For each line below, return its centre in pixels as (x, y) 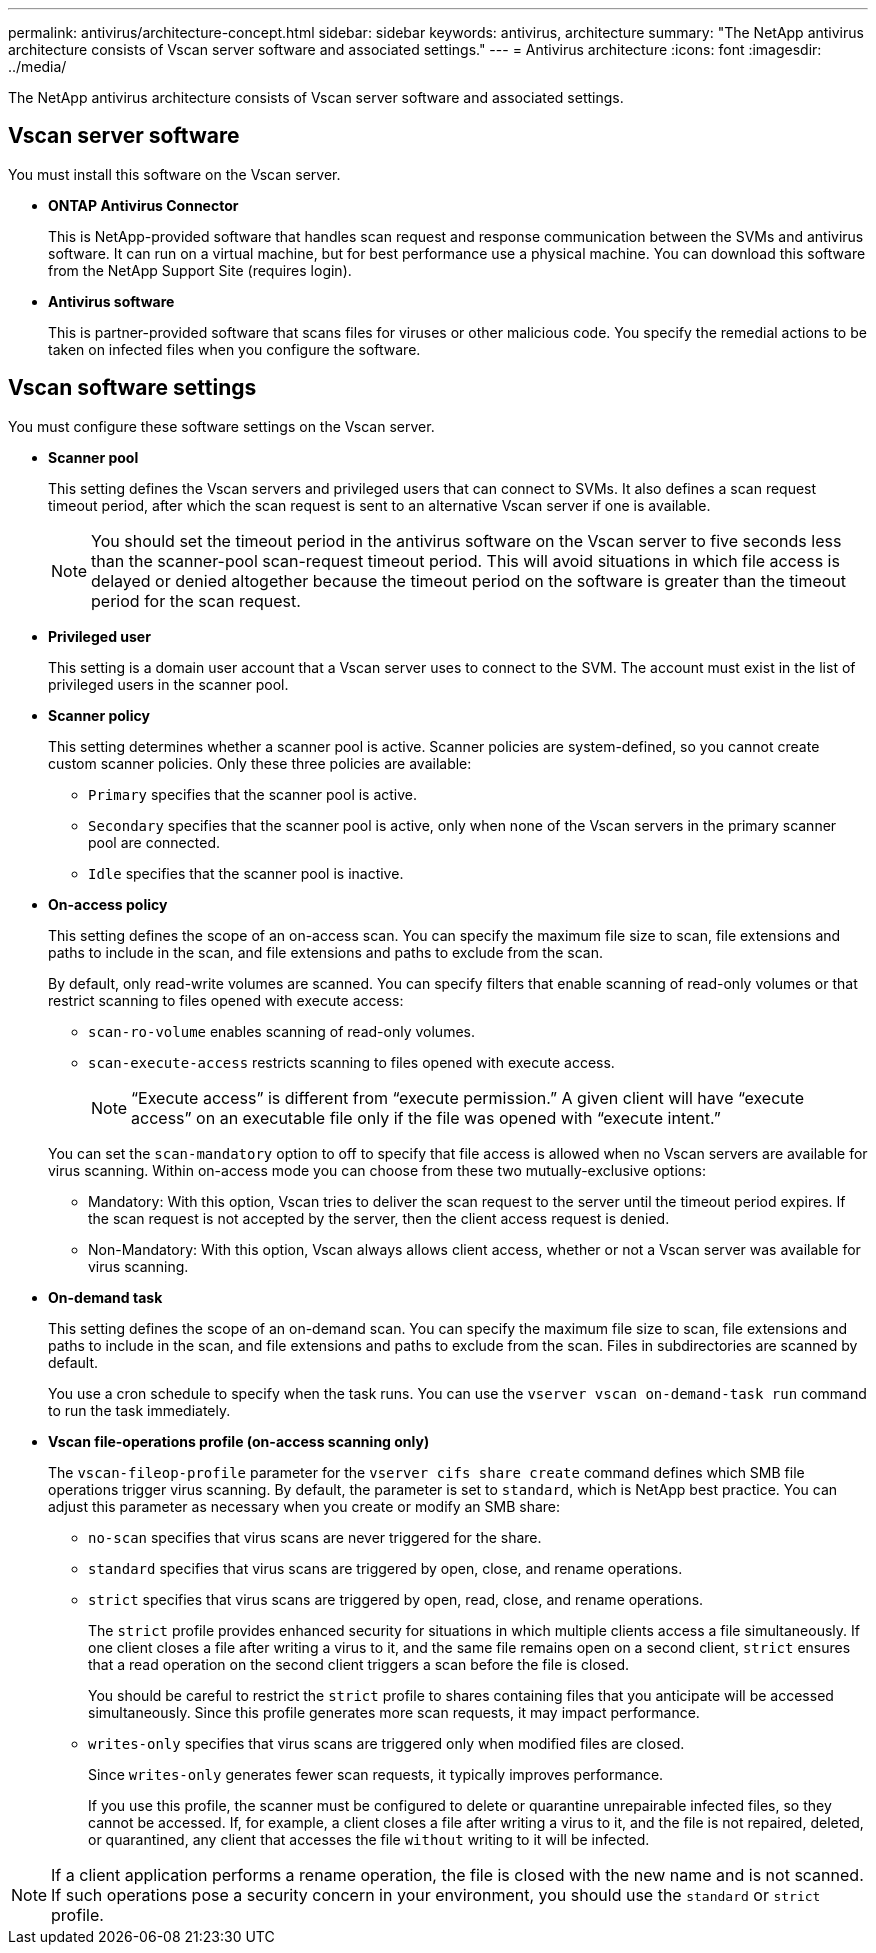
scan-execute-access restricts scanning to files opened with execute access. (351, 1062)
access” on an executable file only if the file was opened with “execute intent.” (426, 1117)
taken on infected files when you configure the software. (234, 349)
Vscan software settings (132, 388)
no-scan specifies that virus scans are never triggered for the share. (315, 1537)
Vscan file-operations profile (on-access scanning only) (239, 1441)
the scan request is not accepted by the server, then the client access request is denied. (379, 1218)
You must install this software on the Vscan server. (174, 174)
